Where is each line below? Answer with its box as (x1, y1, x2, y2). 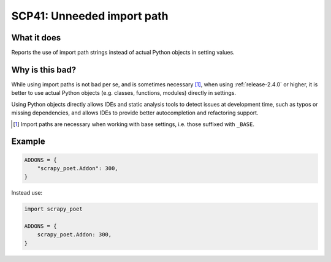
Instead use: (11, 189, 43, 196)
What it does (11, 32, 61, 43)
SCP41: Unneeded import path (11, 9, 169, 23)
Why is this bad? (11, 64, 77, 75)
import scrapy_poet (24, 206, 83, 212)
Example (11, 137, 45, 147)
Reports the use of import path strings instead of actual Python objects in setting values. (11, 49, 235, 56)
